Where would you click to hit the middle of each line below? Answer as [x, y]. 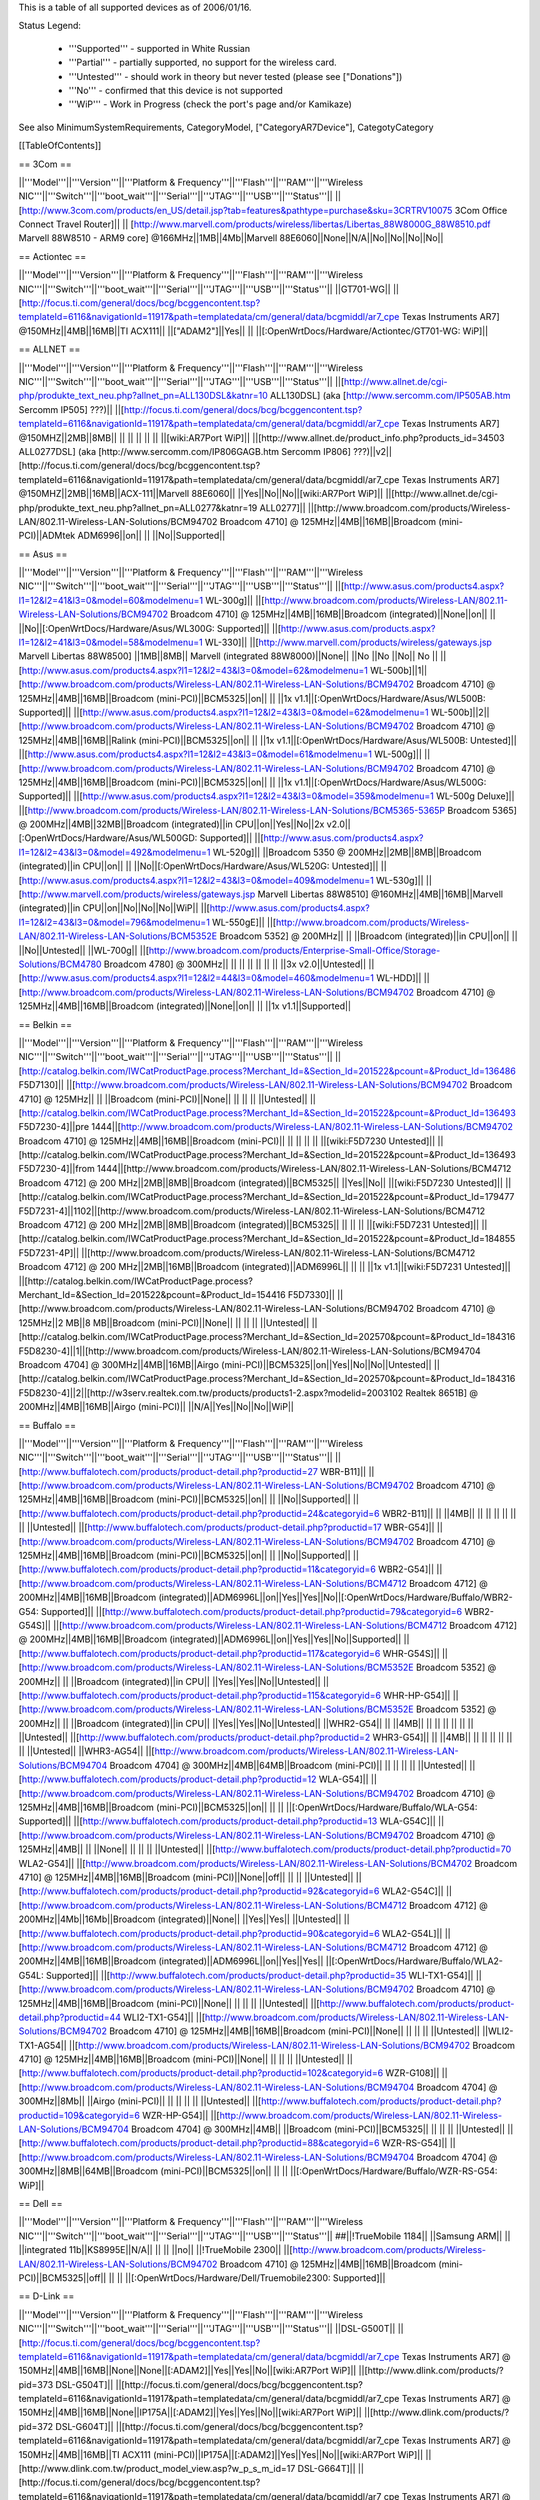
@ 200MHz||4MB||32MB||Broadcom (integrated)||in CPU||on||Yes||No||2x [171, 824]
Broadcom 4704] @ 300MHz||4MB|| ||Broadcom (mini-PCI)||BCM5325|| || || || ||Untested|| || [322, 2129]
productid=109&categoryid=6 [79, 2115]
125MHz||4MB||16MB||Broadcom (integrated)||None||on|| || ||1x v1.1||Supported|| [185, 1006]
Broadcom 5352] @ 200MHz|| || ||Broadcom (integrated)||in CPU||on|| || [369, 936]
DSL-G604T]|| [84, 2426]
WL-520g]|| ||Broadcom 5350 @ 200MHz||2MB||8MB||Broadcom [347, 852]
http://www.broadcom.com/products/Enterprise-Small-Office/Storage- [294, 950]
